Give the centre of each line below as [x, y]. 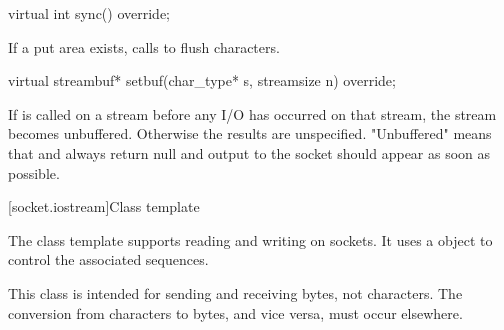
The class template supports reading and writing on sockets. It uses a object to [250, 239]
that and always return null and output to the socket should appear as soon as [249, 152]
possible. [34, 172]
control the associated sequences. [108, 259]
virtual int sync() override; [89, 13]
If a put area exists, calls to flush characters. [144, 46]
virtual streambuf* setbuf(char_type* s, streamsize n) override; [202, 80]
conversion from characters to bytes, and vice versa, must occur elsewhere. [235, 312]
